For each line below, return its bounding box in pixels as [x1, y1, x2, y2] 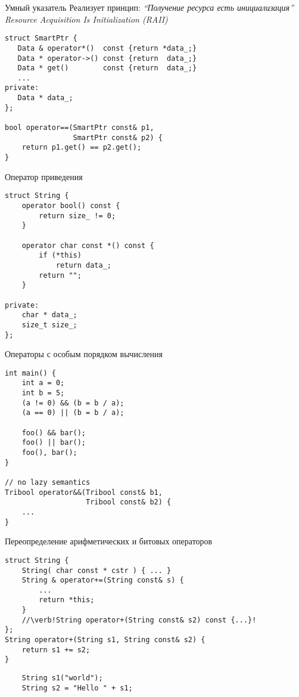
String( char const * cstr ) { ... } [21, 566, 172, 575]
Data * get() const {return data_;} [17, 64, 197, 73]
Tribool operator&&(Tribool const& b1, [5, 488, 163, 497]
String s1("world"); [21, 674, 103, 683]
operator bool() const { [21, 201, 120, 210]
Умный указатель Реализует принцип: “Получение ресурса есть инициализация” [5, 1, 294, 13]
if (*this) [39, 251, 82, 260]
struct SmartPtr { [5, 34, 77, 43]
